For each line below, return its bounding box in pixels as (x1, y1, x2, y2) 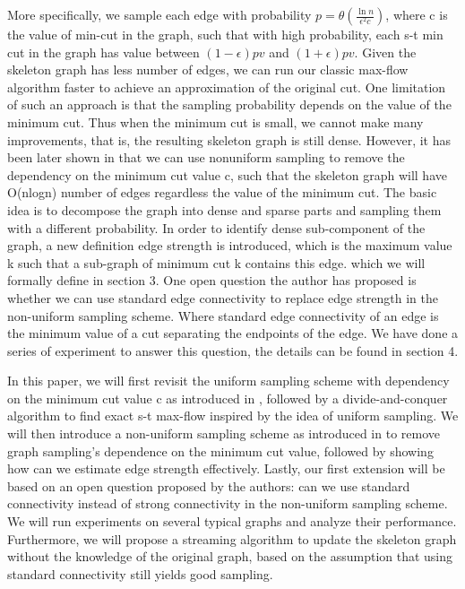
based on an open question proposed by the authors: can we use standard (7, 476, 410, 495)
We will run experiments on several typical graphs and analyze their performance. (7, 512, 457, 531)
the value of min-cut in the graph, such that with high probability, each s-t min (7, 25, 443, 43)
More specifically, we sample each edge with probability (7, 5, 312, 23)
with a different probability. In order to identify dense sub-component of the (7, 218, 426, 237)
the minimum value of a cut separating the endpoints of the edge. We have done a (7, 324, 459, 342)
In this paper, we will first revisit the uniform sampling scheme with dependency (7, 371, 450, 390)
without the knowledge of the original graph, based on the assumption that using (7, 547, 453, 566)
